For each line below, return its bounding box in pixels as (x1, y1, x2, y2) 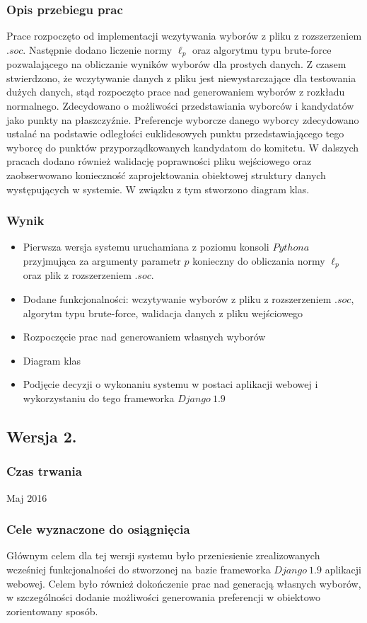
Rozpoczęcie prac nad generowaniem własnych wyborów (23, 329, 266, 344)
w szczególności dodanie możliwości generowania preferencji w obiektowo (6, 590, 321, 605)
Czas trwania (6, 462, 82, 480)
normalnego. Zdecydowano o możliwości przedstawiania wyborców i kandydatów (6, 98, 354, 113)
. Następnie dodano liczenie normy (23, 42, 173, 57)
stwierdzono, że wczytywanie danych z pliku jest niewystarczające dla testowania (6, 70, 356, 85)
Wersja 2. (6, 425, 77, 447)
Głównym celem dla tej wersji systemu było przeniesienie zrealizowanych (6, 548, 320, 563)
